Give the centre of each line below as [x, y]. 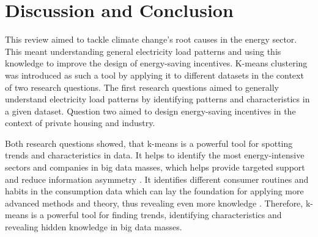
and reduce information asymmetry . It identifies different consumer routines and [157, 179]
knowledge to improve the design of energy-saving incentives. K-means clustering [156, 63]
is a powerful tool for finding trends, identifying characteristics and [156, 215]
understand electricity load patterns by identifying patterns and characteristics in [157, 99]
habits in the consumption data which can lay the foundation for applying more [154, 191]
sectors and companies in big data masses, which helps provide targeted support [155, 167]
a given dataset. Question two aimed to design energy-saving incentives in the [150, 111]
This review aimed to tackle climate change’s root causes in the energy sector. [151, 39]
